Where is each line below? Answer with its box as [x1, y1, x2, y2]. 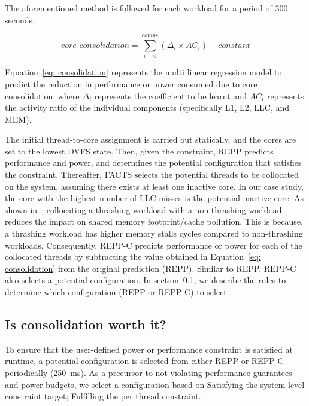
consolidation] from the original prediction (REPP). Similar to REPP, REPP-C [5, 262, 296, 274]
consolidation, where [5, 89, 80, 102]
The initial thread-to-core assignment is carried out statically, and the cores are [5, 133, 296, 146]
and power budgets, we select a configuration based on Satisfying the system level [5, 378, 305, 390]
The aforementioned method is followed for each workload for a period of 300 [5, 2, 288, 14]
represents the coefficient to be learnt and [94, 89, 247, 102]
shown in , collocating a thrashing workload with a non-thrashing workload [5, 203, 282, 216]
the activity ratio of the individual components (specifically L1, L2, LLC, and [5, 101, 290, 114]
